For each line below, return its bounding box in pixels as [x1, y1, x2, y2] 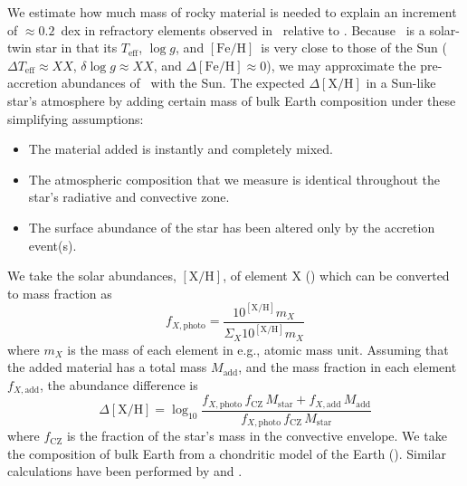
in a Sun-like [366, 73, 436, 92]
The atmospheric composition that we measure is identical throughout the [28, 169, 441, 188]
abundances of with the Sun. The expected [61, 73, 305, 92]
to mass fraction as [7, 283, 112, 302]
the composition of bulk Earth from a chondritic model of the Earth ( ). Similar [7, 443, 446, 462]
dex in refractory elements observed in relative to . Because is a [61, 20, 425, 39]
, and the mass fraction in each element [238, 357, 457, 376]
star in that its [35, 38, 118, 57]
